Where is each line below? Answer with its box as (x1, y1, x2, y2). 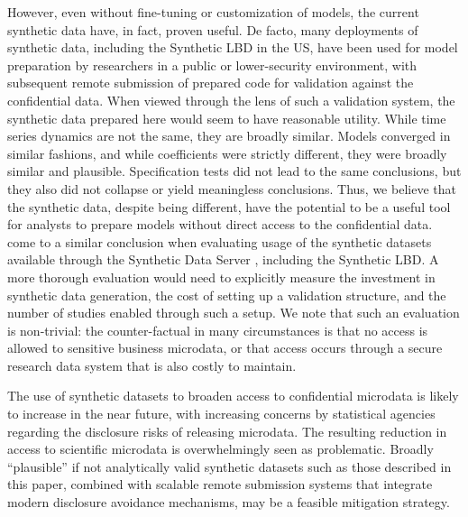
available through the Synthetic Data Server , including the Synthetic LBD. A (7, 250, 439, 269)
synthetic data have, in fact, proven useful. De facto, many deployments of (7, 20, 418, 39)
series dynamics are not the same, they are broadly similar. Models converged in (7, 126, 451, 145)
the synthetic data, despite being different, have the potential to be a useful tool (7, 197, 451, 216)
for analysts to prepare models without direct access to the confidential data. (7, 215, 433, 234)
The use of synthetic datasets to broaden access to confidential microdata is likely (7, 386, 459, 405)
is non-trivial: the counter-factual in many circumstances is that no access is (7, 320, 428, 339)
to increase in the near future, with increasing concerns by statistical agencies (7, 404, 436, 423)
